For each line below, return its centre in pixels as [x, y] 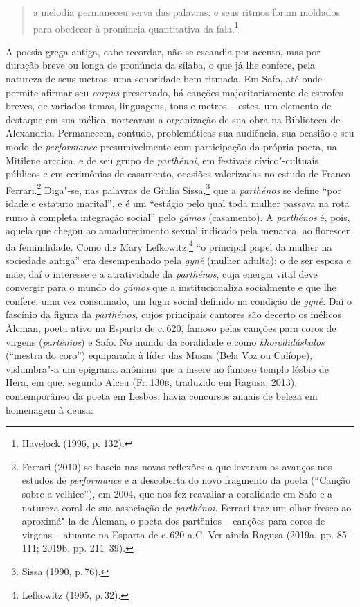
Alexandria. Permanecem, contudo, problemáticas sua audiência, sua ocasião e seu [180, 133]
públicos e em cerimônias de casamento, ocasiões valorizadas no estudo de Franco [178, 174]
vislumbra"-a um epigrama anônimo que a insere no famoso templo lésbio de [167, 368]
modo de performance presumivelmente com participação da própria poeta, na [171, 146]
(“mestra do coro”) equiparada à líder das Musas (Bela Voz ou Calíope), [159, 355]
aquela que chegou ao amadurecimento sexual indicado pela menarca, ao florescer [178, 230]
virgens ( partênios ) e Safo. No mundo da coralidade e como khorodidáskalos [165, 341]
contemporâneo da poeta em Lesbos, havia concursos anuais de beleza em [162, 396]
